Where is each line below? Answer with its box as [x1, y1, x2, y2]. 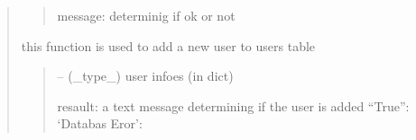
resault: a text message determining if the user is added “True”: [57, 96, 410, 115]
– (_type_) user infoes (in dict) [57, 66, 234, 85]
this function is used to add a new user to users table [21, 36, 316, 55]
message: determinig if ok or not [57, 6, 236, 24]
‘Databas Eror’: [57, 114, 143, 133]
